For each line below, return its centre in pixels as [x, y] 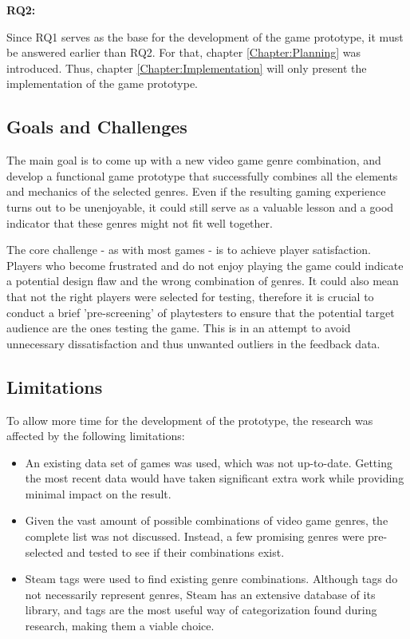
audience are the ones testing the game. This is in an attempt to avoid [179, 328]
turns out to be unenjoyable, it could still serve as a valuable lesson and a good [200, 206]
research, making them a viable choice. [120, 626]
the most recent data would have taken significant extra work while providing [215, 478]
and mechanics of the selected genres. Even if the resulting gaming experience [196, 191]
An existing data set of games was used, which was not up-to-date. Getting [209, 462]
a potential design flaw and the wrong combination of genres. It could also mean [203, 281]
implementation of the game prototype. [102, 83]
